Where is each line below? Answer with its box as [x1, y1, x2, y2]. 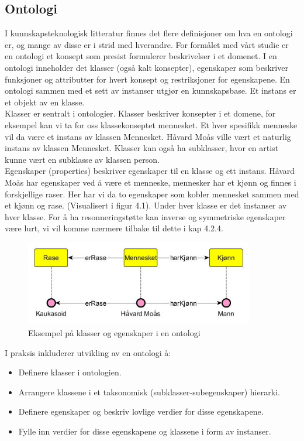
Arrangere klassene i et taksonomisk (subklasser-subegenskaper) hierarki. [18, 385, 280, 398]
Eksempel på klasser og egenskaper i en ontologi [28, 326, 201, 339]
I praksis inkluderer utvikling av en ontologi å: [5, 346, 171, 358]
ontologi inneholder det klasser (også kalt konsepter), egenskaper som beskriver [5, 61, 288, 73]
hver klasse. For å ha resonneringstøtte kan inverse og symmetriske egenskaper [5, 210, 286, 223]
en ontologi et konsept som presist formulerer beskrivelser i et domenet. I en [5, 50, 277, 62]
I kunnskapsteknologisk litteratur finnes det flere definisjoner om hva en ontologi [5, 27, 293, 39]
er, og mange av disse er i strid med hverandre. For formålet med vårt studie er [5, 38, 289, 50]
